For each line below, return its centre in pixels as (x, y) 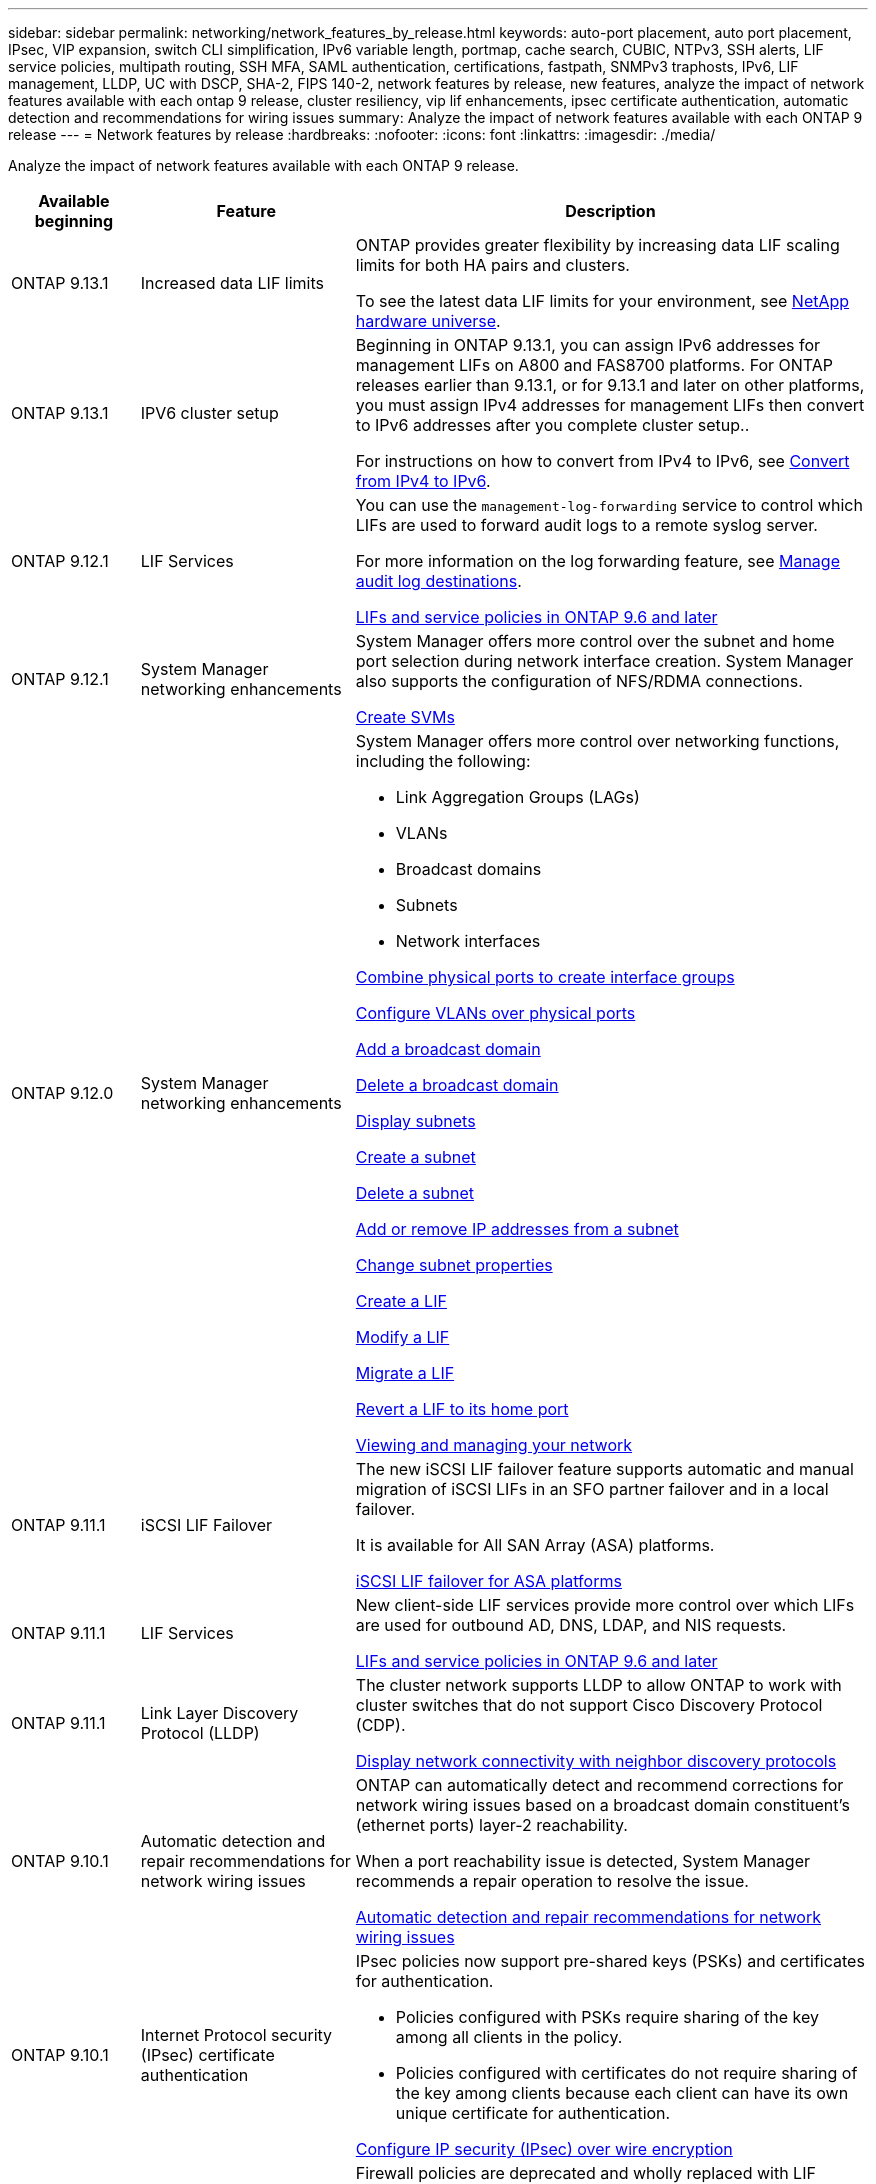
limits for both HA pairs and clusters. (492, 265)
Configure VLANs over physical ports (495, 1013)
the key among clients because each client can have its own (622, 2093)
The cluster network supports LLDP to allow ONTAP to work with (598, 1685)
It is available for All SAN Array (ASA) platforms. (535, 1545)
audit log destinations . (438, 581)
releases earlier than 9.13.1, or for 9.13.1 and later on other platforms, (610, 385)
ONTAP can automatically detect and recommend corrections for (599, 1785)
